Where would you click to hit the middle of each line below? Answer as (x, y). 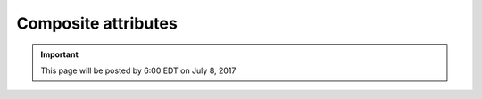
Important (60, 54)
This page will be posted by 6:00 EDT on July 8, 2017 (138, 70)
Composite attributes (97, 23)
